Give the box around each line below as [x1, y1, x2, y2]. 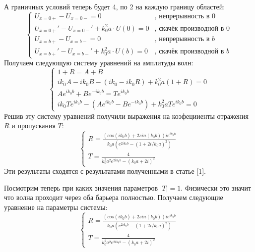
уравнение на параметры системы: [4, 202, 108, 212]
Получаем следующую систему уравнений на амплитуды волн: [4, 57, 193, 68]
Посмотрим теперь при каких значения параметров [4, 182, 158, 193]
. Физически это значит [181, 182, 252, 193]
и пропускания [11, 120, 56, 131]
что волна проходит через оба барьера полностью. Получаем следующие [4, 192, 223, 202]
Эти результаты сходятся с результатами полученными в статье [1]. [4, 166, 206, 176]
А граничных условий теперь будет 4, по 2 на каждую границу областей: [4, 1, 225, 11]
